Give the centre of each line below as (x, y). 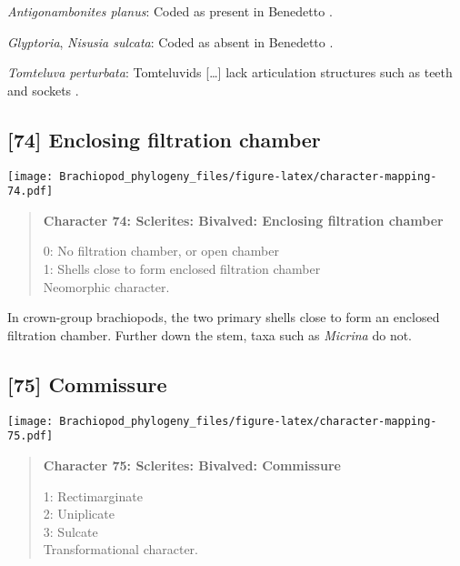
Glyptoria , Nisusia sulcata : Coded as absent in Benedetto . (170, 41)
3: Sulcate (70, 531)
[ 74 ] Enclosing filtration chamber (164, 139)
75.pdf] (30, 436)
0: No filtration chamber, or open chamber (161, 251)
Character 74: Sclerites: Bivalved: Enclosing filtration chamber (243, 220)
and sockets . (43, 90)
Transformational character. (120, 549)
